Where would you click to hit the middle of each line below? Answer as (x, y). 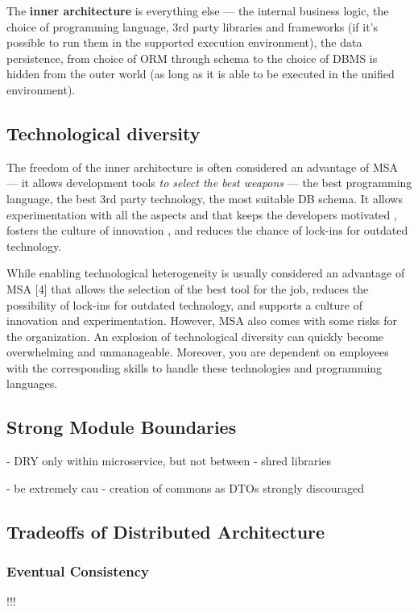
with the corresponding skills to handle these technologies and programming (195, 367)
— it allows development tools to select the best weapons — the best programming (209, 183)
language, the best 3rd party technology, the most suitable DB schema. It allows (205, 198)
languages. (32, 383)
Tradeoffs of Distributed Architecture (166, 531)
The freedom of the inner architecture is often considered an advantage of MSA (203, 167)
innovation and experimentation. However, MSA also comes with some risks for (202, 321)
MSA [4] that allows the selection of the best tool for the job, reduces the (188, 288)
